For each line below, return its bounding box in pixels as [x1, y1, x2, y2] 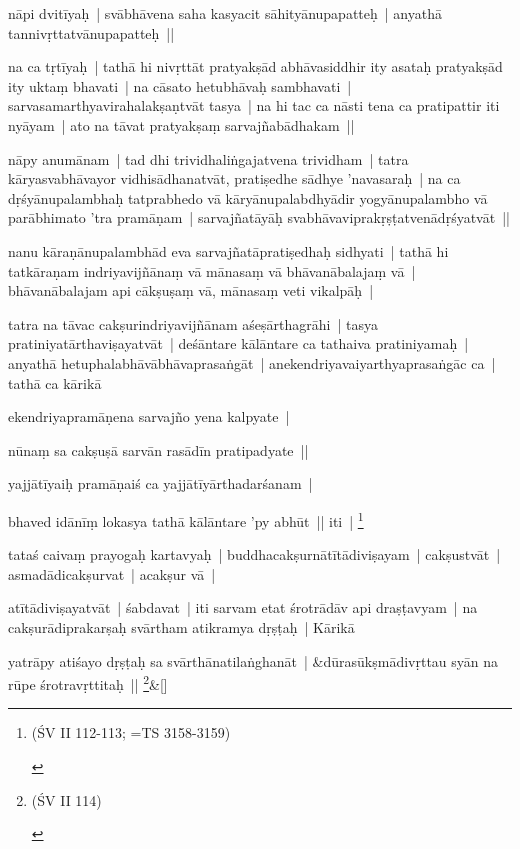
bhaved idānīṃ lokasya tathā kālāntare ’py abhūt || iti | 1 [8, 507, 364, 531]
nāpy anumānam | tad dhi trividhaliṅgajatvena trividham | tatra [8, 148, 409, 169]
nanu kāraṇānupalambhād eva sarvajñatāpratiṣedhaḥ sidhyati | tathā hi [8, 240, 449, 261]
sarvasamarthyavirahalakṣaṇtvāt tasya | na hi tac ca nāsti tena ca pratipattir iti [8, 95, 500, 116]
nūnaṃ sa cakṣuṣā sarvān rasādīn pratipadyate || [8, 439, 309, 460]
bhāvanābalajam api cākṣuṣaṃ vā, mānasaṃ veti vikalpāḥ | [8, 280, 374, 301]
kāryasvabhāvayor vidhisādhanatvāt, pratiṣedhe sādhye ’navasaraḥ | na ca [8, 168, 461, 189]
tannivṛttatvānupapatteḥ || [8, 22, 175, 43]
